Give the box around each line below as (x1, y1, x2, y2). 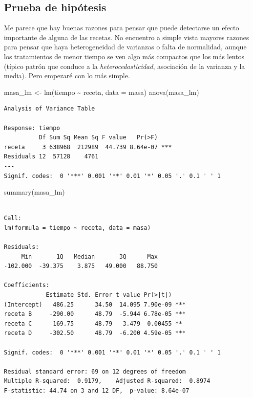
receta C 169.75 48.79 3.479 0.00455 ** (4, 320, 183, 327)
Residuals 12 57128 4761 (4, 153, 99, 160)
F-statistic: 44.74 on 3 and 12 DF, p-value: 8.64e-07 (4, 387, 190, 394)
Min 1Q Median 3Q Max (21, 253, 158, 260)
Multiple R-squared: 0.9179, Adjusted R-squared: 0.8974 (4, 377, 211, 385)
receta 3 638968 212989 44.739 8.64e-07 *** (4, 143, 172, 151)
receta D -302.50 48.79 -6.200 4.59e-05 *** (4, 330, 186, 337)
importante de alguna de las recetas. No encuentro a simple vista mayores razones (4, 32, 249, 42)
